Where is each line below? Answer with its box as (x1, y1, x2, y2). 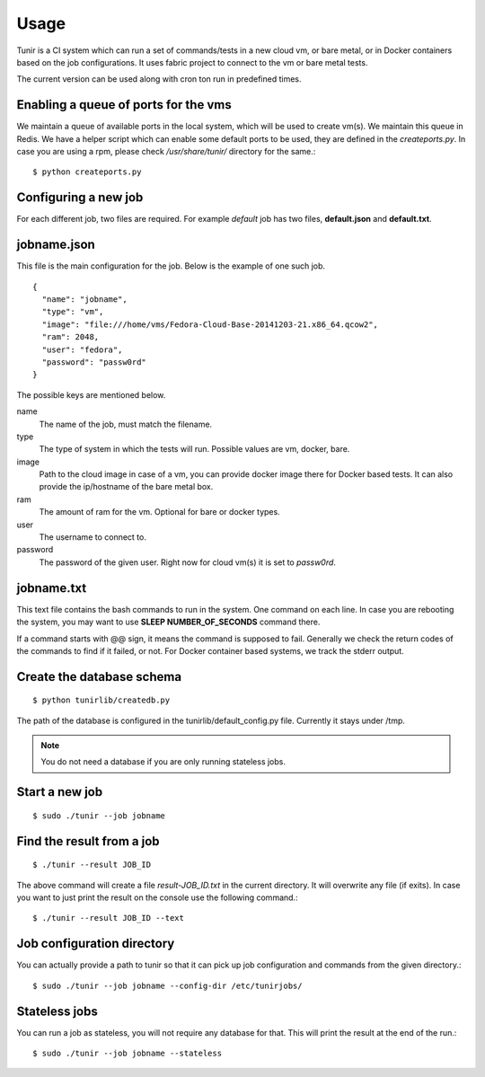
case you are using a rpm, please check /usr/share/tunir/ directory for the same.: (16, 146, 316, 157)
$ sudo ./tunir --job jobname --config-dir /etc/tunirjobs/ (32, 980, 303, 991)
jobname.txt (16, 580, 87, 596)
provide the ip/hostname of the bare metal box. (39, 481, 214, 492)
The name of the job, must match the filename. (39, 419, 213, 429)
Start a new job (16, 784, 103, 799)
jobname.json (16, 237, 96, 252)
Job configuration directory (16, 936, 175, 951)
